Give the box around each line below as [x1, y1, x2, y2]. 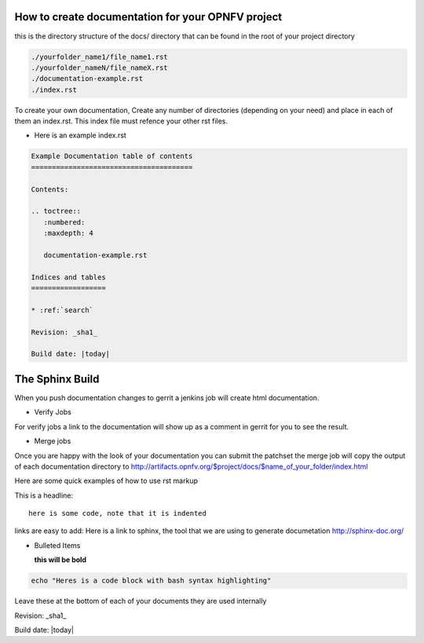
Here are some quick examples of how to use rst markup [14, 476, 198, 486]
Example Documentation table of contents [31, 152, 193, 161]
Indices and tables [31, 272, 106, 282]
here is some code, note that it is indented [28, 509, 207, 518]
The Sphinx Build [14, 372, 100, 385]
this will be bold [34, 555, 86, 564]
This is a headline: [14, 491, 74, 500]
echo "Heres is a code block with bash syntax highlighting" [31, 576, 272, 585]
